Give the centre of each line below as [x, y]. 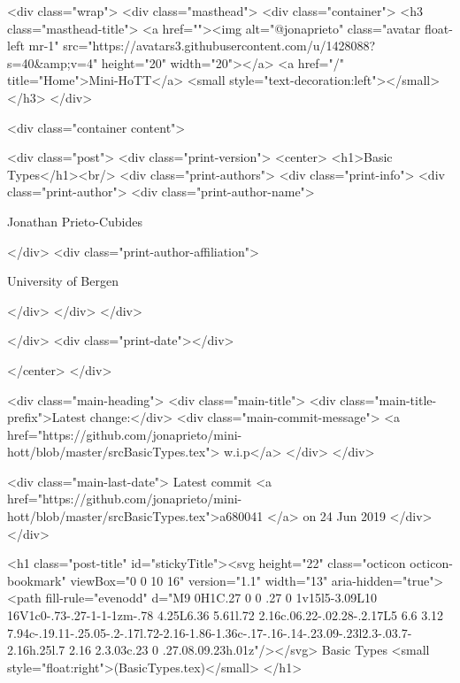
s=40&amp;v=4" [53, 62]
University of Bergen [63, 281]
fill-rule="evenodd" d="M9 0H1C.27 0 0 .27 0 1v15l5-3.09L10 [211, 598]
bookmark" [37, 580]
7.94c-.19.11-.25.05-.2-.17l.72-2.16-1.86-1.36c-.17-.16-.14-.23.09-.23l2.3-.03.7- [210, 632]
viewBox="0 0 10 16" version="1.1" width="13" [199, 580]
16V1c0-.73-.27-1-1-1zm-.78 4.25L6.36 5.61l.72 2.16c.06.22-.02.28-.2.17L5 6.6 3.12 [226, 615]
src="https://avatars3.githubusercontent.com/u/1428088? [219, 46]
